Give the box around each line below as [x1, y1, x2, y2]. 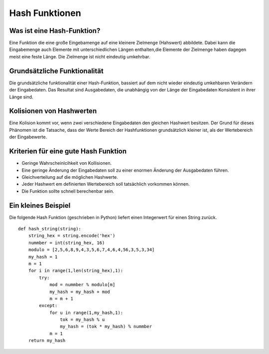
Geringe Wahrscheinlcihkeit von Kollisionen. [21, 160, 112, 166]
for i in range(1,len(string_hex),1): [28, 268, 124, 274]
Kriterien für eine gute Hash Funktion [9, 147, 127, 156]
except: [39, 303, 58, 309]
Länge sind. [9, 94, 33, 100]
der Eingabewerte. [9, 134, 47, 140]
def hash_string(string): [18, 226, 82, 232]
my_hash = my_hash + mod [49, 289, 111, 295]
